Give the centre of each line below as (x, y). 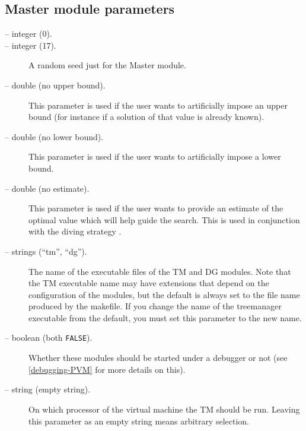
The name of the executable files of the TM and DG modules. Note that (160, 271)
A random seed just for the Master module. (107, 65)
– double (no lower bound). (54, 136)
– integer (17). (31, 45)
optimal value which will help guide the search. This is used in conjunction (164, 219)
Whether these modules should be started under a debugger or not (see (158, 358)
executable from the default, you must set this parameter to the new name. (165, 317)
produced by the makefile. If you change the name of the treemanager (155, 306)
